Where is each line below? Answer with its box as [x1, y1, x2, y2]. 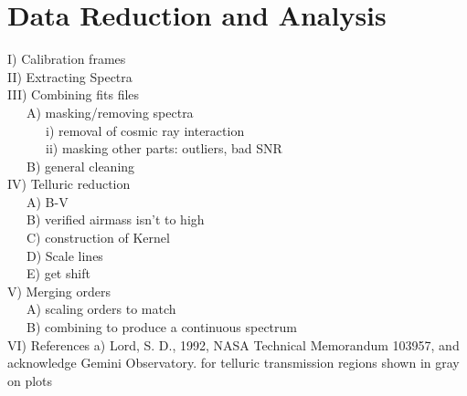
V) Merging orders [7, 281, 111, 300]
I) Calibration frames [7, 49, 126, 68]
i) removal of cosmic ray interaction [45, 120, 245, 140]
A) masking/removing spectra [26, 102, 194, 121]
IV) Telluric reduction [7, 174, 131, 193]
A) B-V [26, 192, 69, 211]
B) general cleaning [26, 156, 135, 175]
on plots [7, 370, 53, 390]
